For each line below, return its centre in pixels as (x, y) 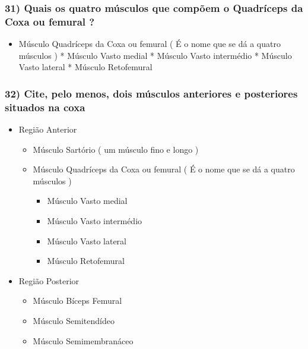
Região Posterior (49, 280)
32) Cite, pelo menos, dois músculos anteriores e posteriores (151, 93)
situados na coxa (45, 107)
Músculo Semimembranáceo (83, 340)
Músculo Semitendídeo (74, 320)
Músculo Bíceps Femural (77, 301)
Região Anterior (48, 129)
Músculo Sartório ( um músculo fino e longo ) (116, 149)
